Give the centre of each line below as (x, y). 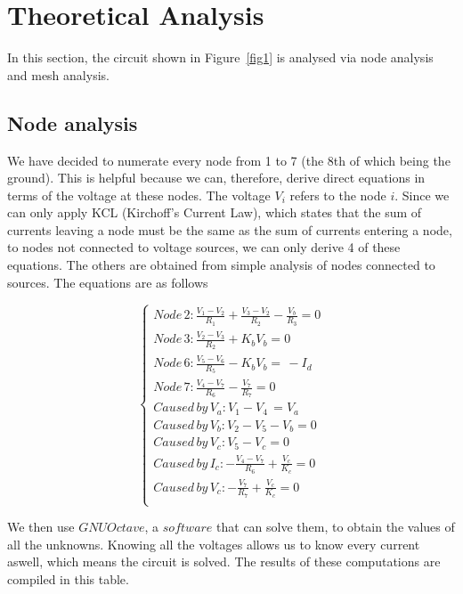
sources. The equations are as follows (108, 282)
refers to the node (338, 195)
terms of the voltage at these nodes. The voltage (139, 195)
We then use (41, 527)
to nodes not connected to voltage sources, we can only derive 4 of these (204, 247)
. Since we (422, 195)
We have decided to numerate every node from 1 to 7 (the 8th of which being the (229, 160)
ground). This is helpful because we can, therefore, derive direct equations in (216, 178)
